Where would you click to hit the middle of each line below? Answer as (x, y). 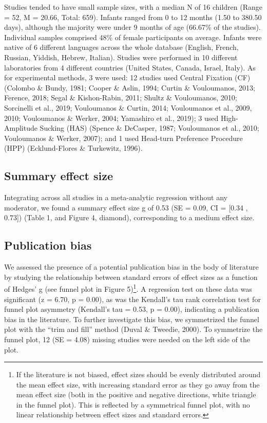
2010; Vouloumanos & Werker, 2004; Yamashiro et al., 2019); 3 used (111, 118)
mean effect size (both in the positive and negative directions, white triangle (136, 394)
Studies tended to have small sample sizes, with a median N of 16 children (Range (133, 7)
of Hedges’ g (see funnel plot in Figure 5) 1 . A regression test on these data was (128, 288)
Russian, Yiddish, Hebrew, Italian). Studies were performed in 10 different (121, 57)
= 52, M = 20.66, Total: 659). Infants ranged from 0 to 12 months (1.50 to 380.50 (133, 17)
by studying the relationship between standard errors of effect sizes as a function (131, 277)
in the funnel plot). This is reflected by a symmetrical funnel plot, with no (133, 404)
